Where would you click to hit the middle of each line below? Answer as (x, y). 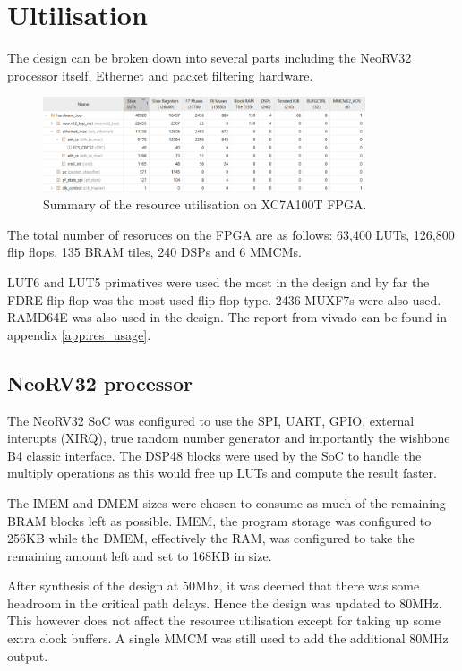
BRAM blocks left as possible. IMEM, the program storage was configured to (219, 520)
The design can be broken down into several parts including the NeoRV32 (210, 58)
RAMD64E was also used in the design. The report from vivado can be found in (227, 317)
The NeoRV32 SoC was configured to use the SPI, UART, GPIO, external (211, 420)
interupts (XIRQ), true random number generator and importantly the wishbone (229, 438)
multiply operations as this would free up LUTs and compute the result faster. (222, 473)
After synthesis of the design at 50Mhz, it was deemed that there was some (214, 586)
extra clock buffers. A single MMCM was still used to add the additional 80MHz (228, 638)
